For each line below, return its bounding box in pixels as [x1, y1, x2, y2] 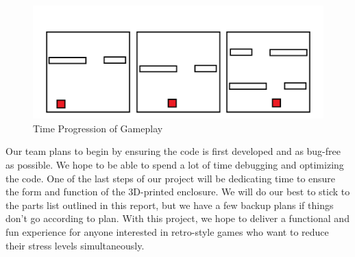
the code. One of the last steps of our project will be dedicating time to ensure [5, 171, 336, 185]
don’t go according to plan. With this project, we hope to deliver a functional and [5, 211, 350, 225]
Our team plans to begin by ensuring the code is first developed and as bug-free [5, 144, 341, 158]
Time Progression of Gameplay [33, 121, 163, 135]
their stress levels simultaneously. [5, 238, 145, 252]
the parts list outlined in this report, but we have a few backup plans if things [5, 197, 334, 212]
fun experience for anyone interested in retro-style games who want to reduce [5, 224, 329, 238]
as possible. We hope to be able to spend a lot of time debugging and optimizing [5, 157, 344, 171]
